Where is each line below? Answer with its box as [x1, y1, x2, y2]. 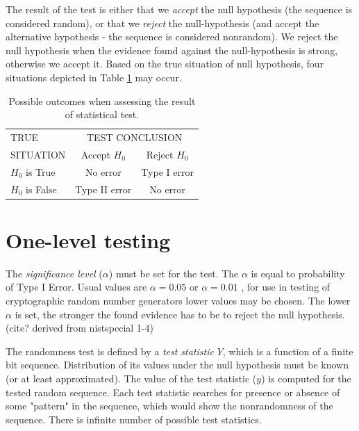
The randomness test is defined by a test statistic [6, 343, 214, 358]
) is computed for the [261, 371, 351, 385]
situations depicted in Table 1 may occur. [6, 70, 182, 84]
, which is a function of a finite [222, 343, 353, 358]
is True [25, 164, 56, 179]
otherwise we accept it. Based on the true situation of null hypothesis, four [6, 56, 324, 71]
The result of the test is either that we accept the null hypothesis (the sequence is [6, 2, 353, 16]
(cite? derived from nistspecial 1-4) [6, 320, 153, 335]
